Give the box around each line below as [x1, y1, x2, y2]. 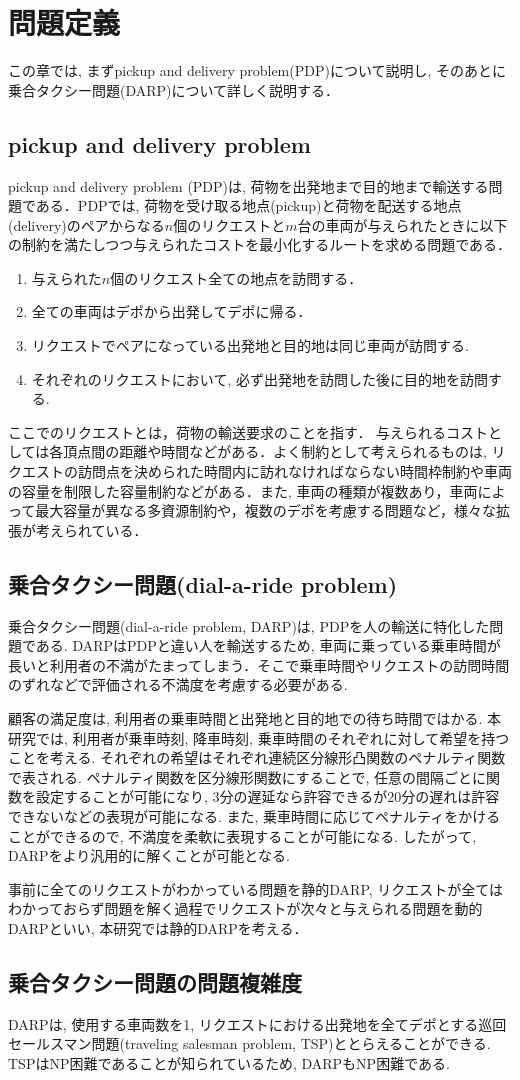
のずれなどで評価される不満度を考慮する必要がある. [8, 674, 348, 695]
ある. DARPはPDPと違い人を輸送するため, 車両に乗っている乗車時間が [35, 635, 501, 656]
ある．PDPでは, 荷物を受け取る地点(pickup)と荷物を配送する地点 [35, 195, 462, 216]
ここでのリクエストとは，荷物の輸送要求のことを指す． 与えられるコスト [8, 421, 489, 442]
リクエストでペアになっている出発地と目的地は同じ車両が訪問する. [31, 335, 469, 356]
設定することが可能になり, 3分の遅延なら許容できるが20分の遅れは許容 [35, 786, 500, 807]
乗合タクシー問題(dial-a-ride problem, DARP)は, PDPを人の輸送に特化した [8, 615, 490, 636]
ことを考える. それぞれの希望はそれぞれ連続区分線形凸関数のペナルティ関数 [8, 747, 506, 768]
